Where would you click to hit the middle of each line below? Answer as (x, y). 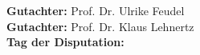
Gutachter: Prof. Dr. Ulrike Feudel (96, 10)
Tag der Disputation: (65, 42)
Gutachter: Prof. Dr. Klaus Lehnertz (100, 26)
